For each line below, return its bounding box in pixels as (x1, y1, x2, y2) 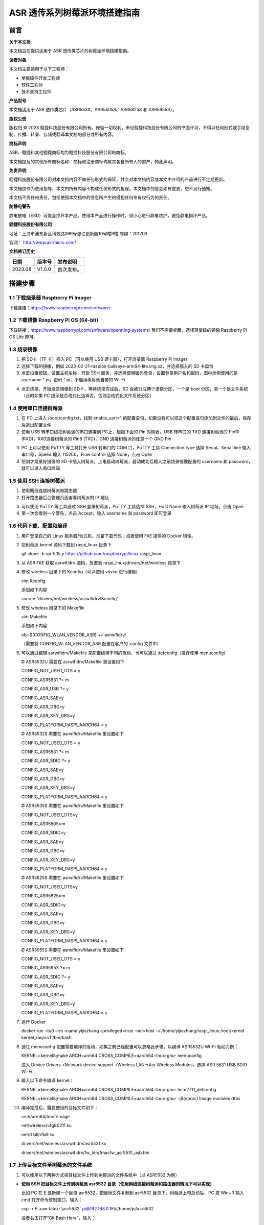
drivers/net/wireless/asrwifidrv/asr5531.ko (21, 1141, 107, 1147)
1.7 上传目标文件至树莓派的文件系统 (9, 1162, 92, 1169)
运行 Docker (21, 1019, 46, 1025)
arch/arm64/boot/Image (21, 1113, 70, 1119)
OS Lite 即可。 (9, 334, 38, 340)
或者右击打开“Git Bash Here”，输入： (21, 1215, 96, 1221)
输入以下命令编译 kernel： (21, 1078, 74, 1083)
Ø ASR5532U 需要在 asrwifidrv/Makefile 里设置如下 (21, 659, 125, 665)
